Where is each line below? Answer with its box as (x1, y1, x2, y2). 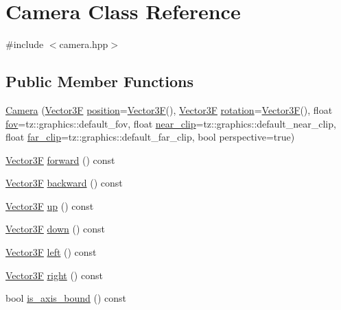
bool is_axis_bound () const (5, 291, 127, 305)
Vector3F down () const (5, 222, 106, 236)
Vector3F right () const (5, 267, 103, 282)
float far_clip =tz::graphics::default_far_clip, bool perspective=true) (5, 130, 295, 144)
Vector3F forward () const (5, 152, 115, 167)
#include (5, 37, 44, 51)
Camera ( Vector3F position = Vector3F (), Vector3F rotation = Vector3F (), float (5, 102, 333, 117)
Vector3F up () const (5, 198, 94, 213)
